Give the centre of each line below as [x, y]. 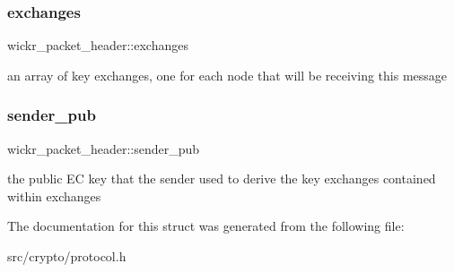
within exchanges [54, 195]
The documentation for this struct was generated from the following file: [206, 226]
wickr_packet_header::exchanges [98, 45]
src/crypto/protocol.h [67, 256]
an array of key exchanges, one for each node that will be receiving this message [227, 75]
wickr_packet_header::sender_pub [104, 148]
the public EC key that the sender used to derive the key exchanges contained [222, 178]
